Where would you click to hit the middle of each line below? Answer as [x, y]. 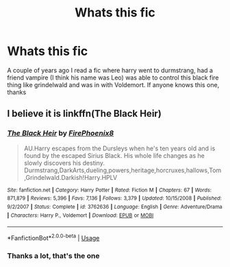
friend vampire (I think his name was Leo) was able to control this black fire [113, 78]
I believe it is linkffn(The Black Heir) [85, 114]
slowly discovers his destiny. [64, 163]
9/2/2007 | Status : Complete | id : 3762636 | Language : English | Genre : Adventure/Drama [115, 207]
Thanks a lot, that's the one [53, 255]
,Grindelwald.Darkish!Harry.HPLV [71, 177]
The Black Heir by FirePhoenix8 [61, 133]
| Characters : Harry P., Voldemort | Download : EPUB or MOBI [80, 215]
